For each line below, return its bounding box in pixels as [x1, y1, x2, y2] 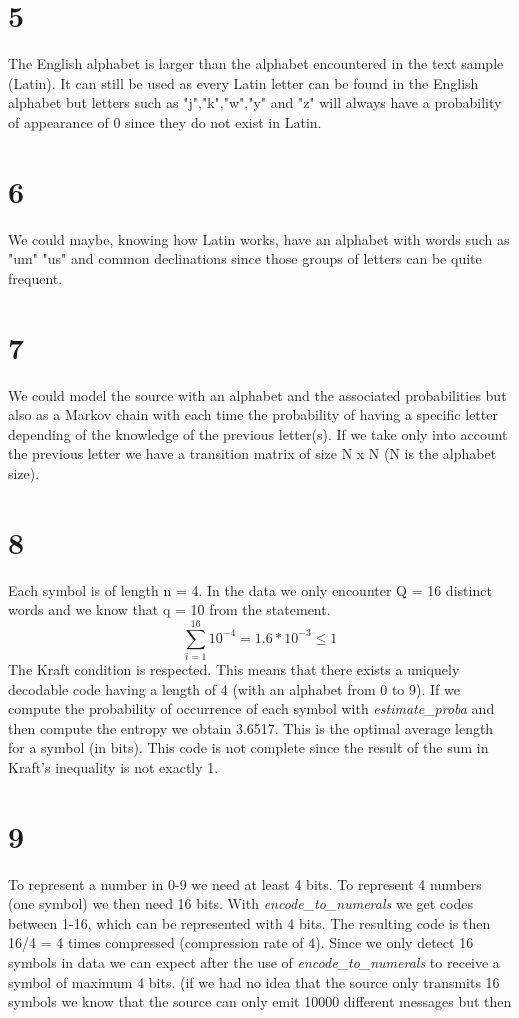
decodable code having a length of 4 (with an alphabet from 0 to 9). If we [8, 678, 460, 699]
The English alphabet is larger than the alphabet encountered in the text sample [8, 53, 504, 74]
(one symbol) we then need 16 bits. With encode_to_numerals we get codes [8, 893, 473, 914]
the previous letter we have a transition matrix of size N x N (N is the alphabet [8, 443, 497, 464]
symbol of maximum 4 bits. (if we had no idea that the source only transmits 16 [8, 971, 500, 992]
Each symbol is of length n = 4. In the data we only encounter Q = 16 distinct [8, 579, 492, 600]
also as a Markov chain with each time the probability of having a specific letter [8, 404, 498, 425]
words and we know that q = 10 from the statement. [8, 599, 331, 620]
